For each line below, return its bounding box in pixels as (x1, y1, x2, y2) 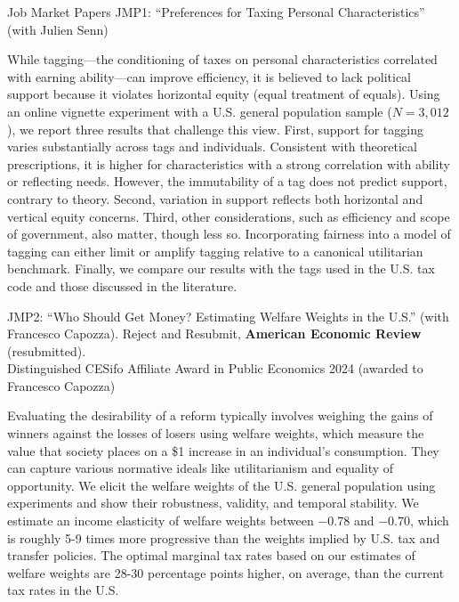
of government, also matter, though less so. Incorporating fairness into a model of (7, 224, 451, 243)
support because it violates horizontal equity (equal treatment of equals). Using (7, 85, 440, 103)
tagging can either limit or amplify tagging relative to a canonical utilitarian (7, 241, 423, 260)
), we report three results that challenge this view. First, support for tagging (7, 119, 423, 138)
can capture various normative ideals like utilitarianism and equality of (7, 459, 394, 477)
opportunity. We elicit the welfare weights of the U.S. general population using (7, 476, 436, 494)
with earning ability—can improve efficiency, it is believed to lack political (7, 67, 411, 85)
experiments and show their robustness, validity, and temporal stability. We (7, 493, 419, 512)
